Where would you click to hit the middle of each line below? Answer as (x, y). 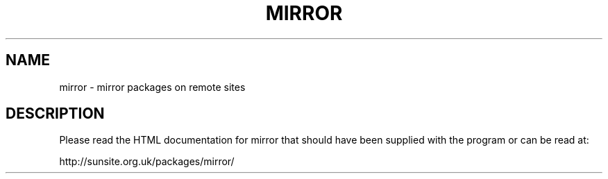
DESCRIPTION (55, 114)
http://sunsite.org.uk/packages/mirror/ (147, 162)
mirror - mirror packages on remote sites (152, 87)
